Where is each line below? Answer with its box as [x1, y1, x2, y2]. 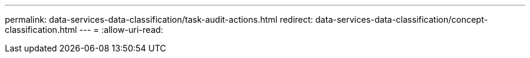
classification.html [5, 25, 77, 35]
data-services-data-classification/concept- [315, 14, 488, 25]
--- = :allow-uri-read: [79, 25, 163, 35]
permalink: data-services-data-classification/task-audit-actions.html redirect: [5, 14, 313, 25]
